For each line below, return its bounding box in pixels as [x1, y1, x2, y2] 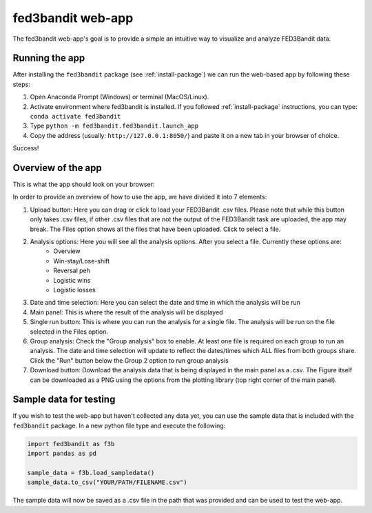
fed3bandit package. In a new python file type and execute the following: [12, 421, 226, 430]
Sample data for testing [12, 394, 116, 405]
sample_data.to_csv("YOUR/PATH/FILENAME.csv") [27, 479, 187, 486]
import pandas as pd [27, 450, 96, 458]
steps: [12, 80, 30, 88]
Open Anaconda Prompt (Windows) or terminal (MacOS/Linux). [30, 93, 209, 101]
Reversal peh [53, 266, 91, 275]
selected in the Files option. [30, 328, 108, 336]
